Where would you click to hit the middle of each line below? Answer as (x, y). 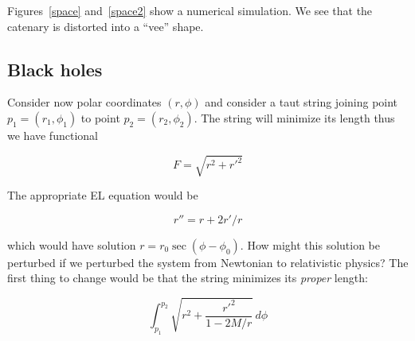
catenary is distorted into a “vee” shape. (106, 26)
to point (100, 117)
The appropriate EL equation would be (103, 195)
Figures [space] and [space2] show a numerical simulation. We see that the (190, 10)
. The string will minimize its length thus (294, 117)
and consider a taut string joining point (301, 102)
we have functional (53, 135)
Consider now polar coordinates (84, 102)
